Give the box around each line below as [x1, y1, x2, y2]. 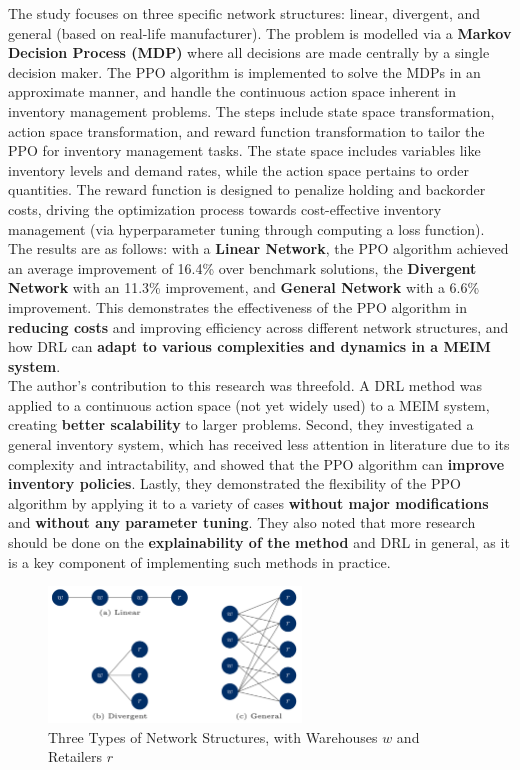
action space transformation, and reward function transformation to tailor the [8, 120, 485, 141]
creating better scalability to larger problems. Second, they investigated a [8, 414, 474, 435]
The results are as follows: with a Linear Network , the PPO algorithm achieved [8, 238, 509, 259]
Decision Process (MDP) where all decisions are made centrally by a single [8, 42, 490, 63]
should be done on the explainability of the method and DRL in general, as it [8, 532, 510, 553]
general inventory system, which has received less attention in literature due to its [8, 434, 510, 455]
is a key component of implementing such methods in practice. [8, 551, 391, 572]
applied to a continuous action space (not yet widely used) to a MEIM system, [8, 394, 490, 415]
